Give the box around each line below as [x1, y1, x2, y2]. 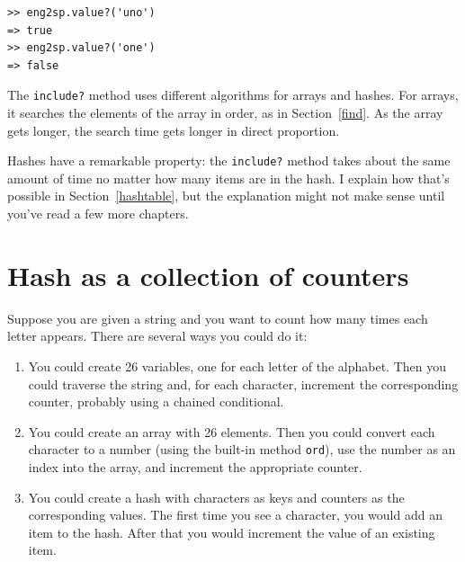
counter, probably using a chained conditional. [28, 392, 284, 411]
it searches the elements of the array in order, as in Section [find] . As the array [7, 103, 443, 122]
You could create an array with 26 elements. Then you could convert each [28, 422, 435, 441]
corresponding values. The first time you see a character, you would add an [28, 505, 443, 524]
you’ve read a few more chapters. [7, 204, 189, 223]
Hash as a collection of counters [7, 256, 409, 293]
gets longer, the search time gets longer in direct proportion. [7, 120, 340, 139]
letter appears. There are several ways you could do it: [7, 326, 308, 345]
